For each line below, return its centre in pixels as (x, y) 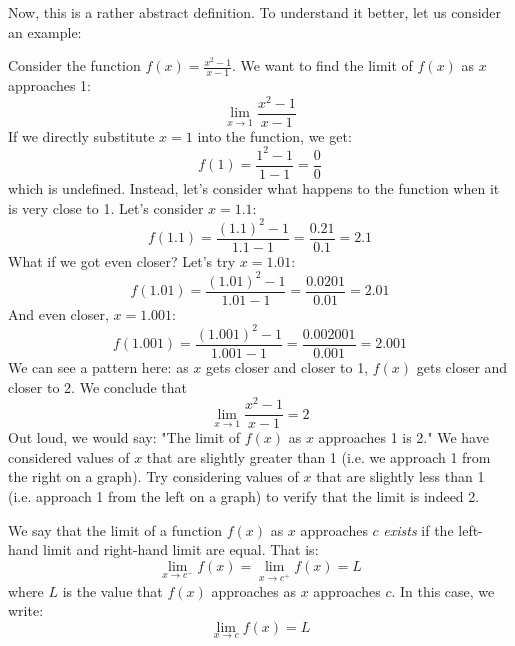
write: (26, 610)
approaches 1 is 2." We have (403, 437)
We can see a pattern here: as (98, 366)
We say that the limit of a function (115, 529)
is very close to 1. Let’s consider (106, 207)
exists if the (418, 529)
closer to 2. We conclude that (97, 386)
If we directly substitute (81, 135)
